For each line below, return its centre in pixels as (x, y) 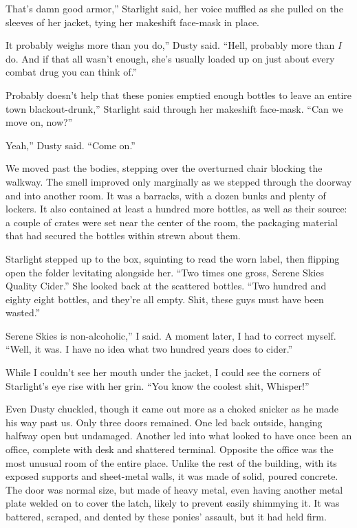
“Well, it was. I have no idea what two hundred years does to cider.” (149, 349)
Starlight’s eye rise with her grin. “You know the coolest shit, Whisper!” (158, 385)
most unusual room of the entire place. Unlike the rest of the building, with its (171, 462)
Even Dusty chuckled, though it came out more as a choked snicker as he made (172, 409)
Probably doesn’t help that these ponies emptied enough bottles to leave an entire (179, 95)
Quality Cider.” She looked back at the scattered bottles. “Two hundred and (166, 286)
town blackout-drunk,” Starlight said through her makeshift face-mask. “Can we (174, 108)
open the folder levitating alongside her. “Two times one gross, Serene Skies (165, 272)
